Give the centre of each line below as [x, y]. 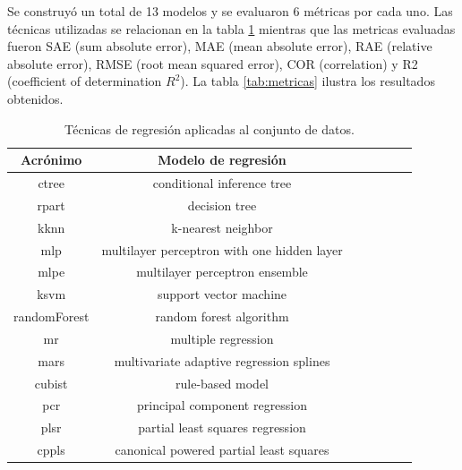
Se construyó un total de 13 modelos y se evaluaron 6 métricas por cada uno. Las [230, 11]
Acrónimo [51, 160]
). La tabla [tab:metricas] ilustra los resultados [308, 81]
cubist [51, 383]
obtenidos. [35, 98]
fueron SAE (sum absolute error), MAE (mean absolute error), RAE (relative [220, 46]
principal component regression [222, 405]
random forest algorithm [222, 316]
